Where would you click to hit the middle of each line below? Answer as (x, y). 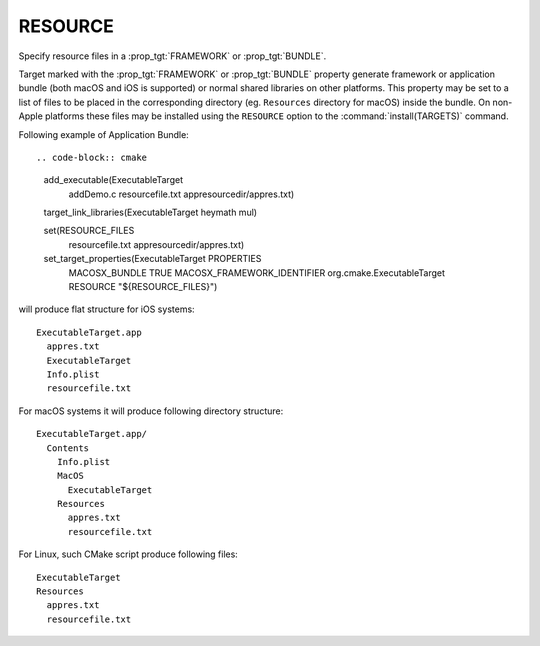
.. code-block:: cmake (92, 157)
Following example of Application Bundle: (103, 134)
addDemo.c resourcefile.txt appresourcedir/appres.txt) (181, 194)
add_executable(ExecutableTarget (113, 180)
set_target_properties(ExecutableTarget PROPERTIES (152, 259)
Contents (68, 448)
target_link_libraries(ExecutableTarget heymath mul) (150, 212)
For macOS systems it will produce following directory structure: (151, 411)
